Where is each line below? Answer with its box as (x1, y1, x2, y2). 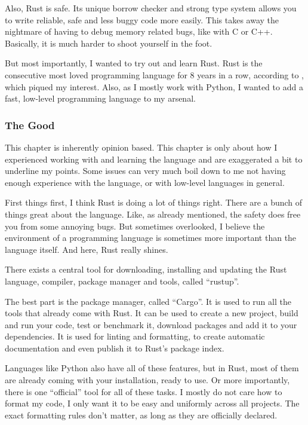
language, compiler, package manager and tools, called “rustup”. (5, 274, 239, 287)
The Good (5, 117, 55, 132)
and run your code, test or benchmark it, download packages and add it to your (5, 318, 297, 331)
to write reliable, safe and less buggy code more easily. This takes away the (5, 13, 279, 26)
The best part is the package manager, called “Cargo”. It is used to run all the (5, 295, 291, 307)
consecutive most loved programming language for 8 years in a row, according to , (5, 68, 304, 81)
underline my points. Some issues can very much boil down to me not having (5, 164, 286, 177)
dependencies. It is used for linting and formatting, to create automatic (5, 330, 265, 343)
